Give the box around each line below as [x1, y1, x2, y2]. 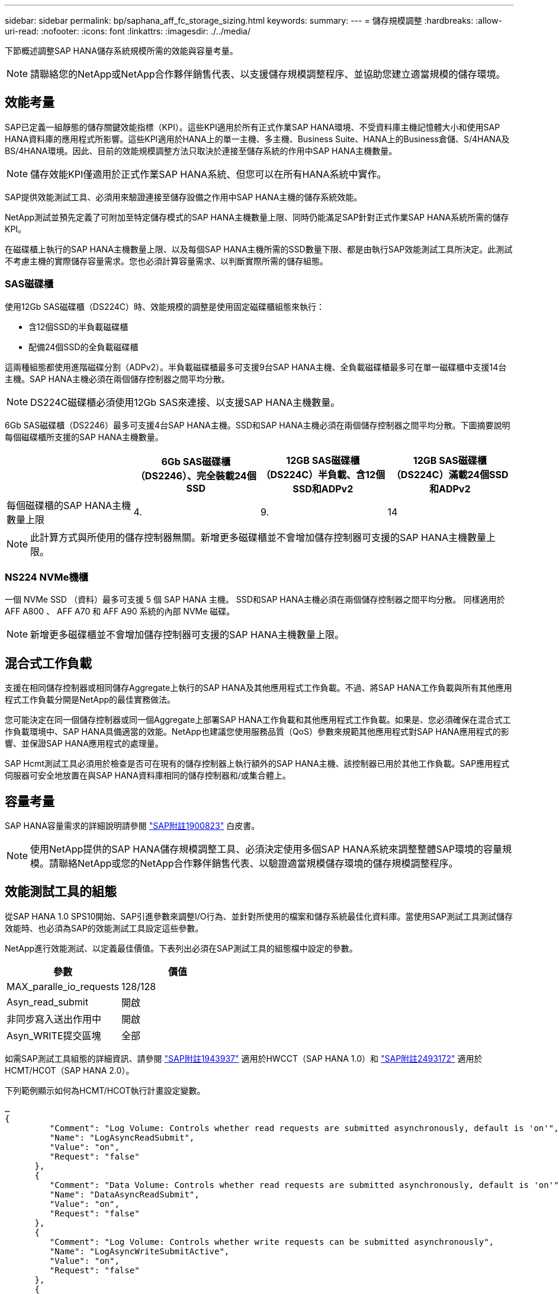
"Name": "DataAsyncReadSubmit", [49, 1189, 200, 1199]
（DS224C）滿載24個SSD [391, 468, 509, 481]
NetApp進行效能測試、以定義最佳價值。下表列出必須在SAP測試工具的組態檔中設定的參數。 [5, 943, 358, 953]
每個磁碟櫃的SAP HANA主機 [7, 499, 131, 511]
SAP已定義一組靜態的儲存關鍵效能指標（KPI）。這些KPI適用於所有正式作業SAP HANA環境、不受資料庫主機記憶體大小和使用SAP [5, 121, 500, 132]
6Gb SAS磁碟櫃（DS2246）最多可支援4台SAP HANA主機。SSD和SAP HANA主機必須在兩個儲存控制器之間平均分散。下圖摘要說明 [5, 419, 510, 430]
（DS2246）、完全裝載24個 [135, 469, 256, 482]
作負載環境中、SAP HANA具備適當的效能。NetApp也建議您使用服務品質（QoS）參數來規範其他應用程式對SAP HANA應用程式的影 [5, 726, 509, 737]
